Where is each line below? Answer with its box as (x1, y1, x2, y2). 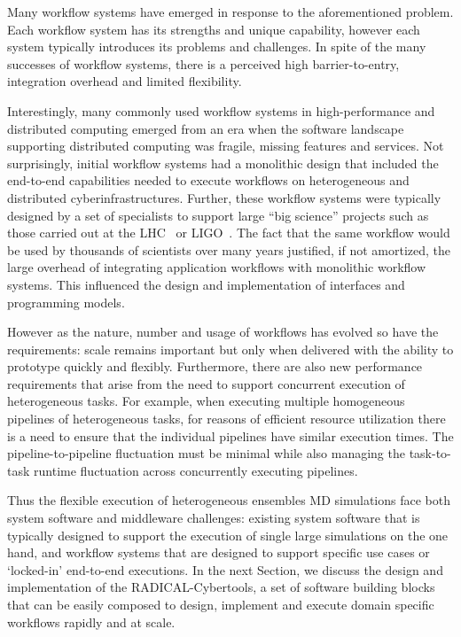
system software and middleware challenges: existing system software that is (7, 509, 420, 527)
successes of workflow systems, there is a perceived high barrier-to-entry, (7, 54, 400, 73)
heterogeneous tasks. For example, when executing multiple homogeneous (7, 392, 405, 410)
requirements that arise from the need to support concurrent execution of (7, 374, 405, 392)
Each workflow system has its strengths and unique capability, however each (7, 19, 420, 38)
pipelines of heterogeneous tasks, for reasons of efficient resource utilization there (7, 409, 446, 428)
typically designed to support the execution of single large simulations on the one (7, 525, 449, 544)
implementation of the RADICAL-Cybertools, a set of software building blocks (7, 578, 435, 596)
